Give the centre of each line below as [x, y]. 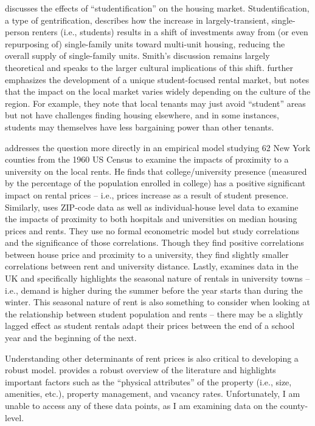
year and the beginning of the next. [71, 338]
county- [294, 405]
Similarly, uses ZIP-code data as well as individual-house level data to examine [152, 207]
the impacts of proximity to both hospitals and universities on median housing [151, 219]
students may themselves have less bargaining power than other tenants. [140, 127]
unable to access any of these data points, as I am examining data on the [141, 405]
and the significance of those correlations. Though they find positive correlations [154, 242]
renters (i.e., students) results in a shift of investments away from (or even [170, 32]
